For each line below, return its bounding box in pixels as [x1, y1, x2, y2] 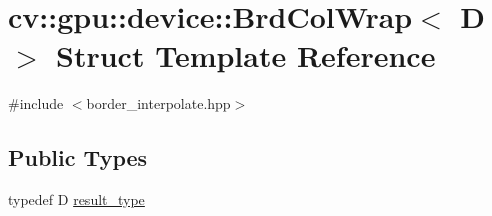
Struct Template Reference [56, 35, 436, 76]
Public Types [8, 142, 148, 173]
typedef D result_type [8, 189, 145, 210]
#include [8, 93, 64, 114]
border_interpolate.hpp [86, 93, 231, 114]
